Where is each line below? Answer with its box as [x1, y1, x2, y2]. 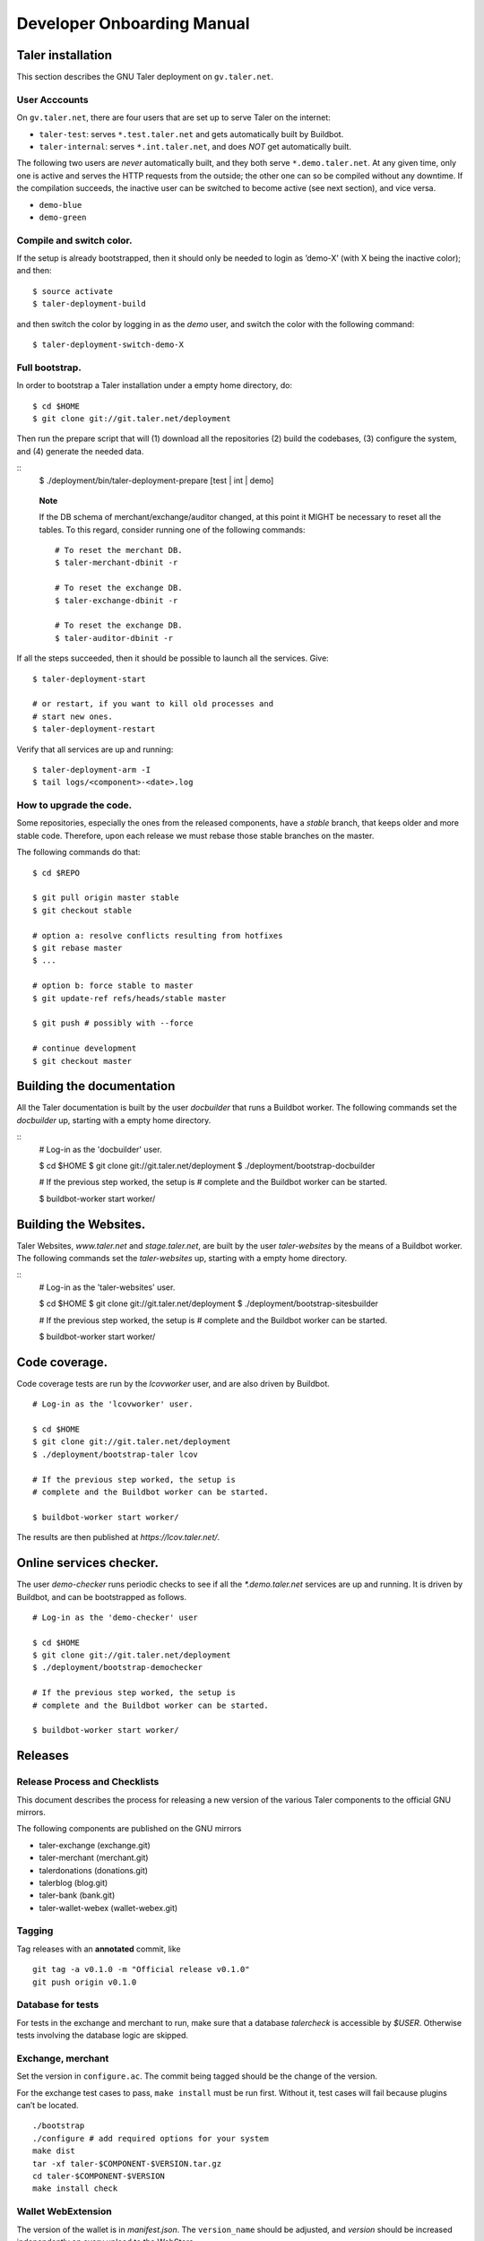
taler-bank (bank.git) [39, 1890, 116, 1900]
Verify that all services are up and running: [16, 744, 174, 755]
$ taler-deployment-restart [32, 724, 156, 734]
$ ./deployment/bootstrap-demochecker [32, 1663, 203, 1673]
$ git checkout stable [32, 905, 133, 915]
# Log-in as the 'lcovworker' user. [32, 1399, 194, 1409]
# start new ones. [32, 711, 114, 722]
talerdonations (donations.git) [39, 1865, 148, 1875]
